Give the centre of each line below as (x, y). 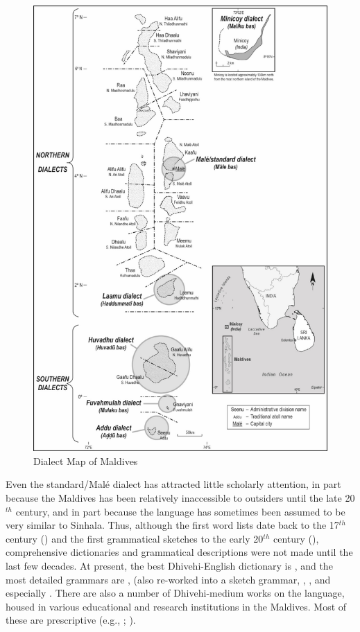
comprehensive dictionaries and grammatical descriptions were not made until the (179, 552)
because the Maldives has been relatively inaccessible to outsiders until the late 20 (180, 498)
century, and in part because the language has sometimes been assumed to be (180, 511)
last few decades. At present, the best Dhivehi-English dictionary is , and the (169, 565)
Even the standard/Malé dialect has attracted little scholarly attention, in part (173, 484)
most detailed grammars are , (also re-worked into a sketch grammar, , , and (168, 579)
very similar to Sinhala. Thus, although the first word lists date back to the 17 (172, 525)
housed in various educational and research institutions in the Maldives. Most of (176, 606)
